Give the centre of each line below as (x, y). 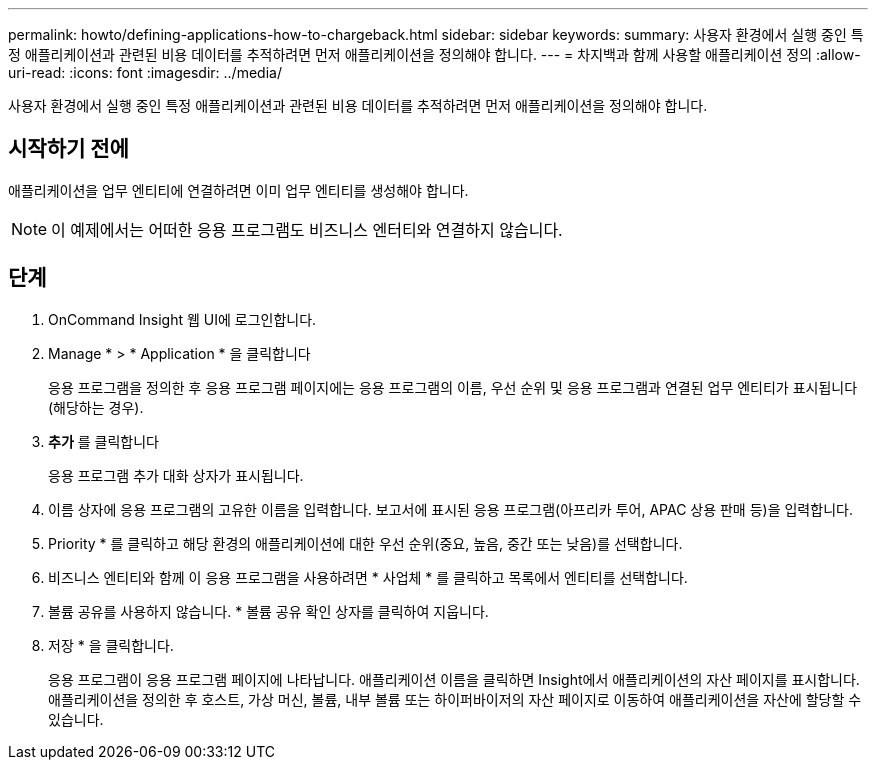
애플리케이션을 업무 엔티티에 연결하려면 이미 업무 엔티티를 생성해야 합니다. (238, 190)
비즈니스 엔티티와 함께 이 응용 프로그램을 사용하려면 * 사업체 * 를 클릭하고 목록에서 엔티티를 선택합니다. (368, 577)
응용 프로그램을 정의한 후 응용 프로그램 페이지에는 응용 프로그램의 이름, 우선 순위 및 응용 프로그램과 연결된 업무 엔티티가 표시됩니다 (453, 387)
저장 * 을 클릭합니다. (111, 645)
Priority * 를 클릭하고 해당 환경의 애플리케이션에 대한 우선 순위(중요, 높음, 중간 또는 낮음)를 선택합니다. (365, 543)
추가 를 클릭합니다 (103, 441)
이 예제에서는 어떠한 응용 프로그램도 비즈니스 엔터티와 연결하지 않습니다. (307, 229)
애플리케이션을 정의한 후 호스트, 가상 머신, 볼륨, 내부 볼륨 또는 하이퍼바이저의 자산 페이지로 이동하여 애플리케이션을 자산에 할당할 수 (455, 699)
